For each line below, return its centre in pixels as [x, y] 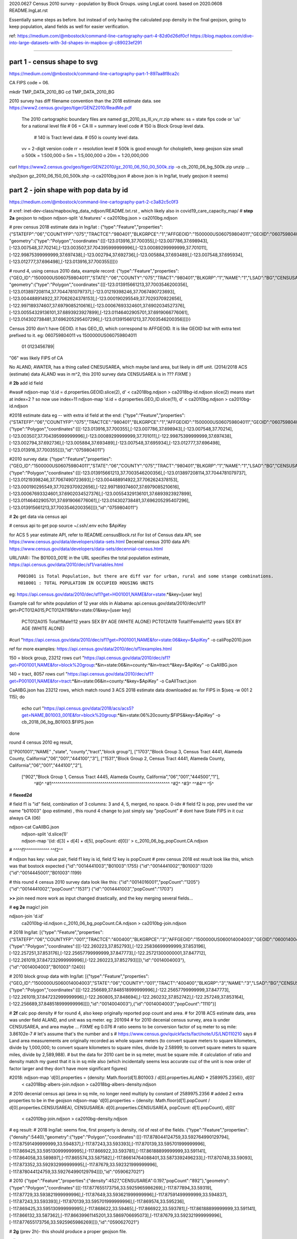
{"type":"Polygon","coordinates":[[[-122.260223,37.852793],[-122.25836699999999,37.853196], [108, 946]
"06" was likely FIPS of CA [36, 358]
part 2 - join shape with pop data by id [69, 190]
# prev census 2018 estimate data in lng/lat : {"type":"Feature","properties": [86, 227]
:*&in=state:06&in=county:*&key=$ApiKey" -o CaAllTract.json [133, 681]
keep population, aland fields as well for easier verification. [69, 27]
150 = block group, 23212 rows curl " [47, 658]
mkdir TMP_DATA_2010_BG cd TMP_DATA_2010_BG [62, 92]
